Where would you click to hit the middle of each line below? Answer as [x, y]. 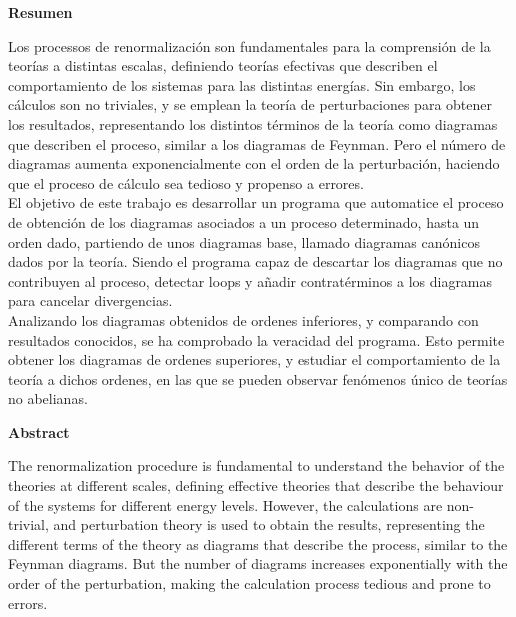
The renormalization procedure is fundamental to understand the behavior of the [256, 465]
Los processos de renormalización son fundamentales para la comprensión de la [249, 45]
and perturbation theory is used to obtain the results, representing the [269, 524]
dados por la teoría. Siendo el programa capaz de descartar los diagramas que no [255, 261]
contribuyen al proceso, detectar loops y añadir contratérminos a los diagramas [250, 280]
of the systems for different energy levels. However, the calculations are [225, 504]
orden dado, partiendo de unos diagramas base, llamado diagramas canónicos [244, 241]
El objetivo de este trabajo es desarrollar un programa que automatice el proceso [256, 202]
